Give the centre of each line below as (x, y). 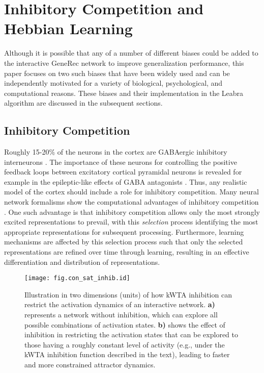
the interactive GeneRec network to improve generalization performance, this (124, 63)
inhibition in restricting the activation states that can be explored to (131, 334)
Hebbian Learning (68, 28)
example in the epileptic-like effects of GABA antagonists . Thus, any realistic (126, 181)
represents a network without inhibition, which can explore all (121, 315)
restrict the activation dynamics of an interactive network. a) (120, 304)
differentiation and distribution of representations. (82, 262)
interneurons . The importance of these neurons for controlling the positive (121, 161)
